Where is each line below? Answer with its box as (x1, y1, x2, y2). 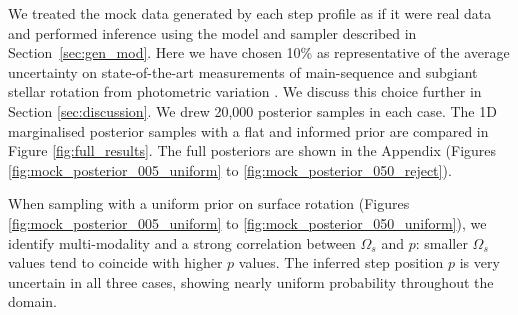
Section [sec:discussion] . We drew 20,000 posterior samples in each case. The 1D (8, 100, 497, 121)
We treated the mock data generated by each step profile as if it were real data (8, 3, 492, 23)
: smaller (415, 232, 468, 253)
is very (459, 252, 500, 273)
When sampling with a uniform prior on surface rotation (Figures (8, 193, 410, 214)
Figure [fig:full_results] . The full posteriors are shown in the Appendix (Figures (8, 140, 497, 161)
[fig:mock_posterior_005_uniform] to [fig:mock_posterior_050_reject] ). (8, 159, 452, 180)
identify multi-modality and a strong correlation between (8, 232, 356, 253)
